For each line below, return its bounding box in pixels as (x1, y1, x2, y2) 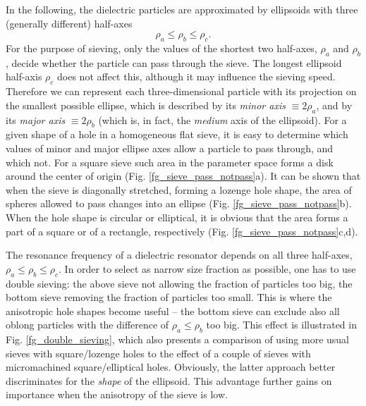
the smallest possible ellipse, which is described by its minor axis (6, 97, 286, 112)
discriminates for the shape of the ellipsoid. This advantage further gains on (6, 373, 332, 388)
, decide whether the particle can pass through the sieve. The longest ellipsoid (6, 55, 342, 70)
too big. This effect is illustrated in (206, 317, 357, 332)
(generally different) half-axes (6, 16, 133, 30)
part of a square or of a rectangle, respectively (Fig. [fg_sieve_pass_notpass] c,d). (6, 223, 358, 238)
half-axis (6, 69, 42, 84)
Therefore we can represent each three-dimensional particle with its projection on (6, 84, 357, 99)
